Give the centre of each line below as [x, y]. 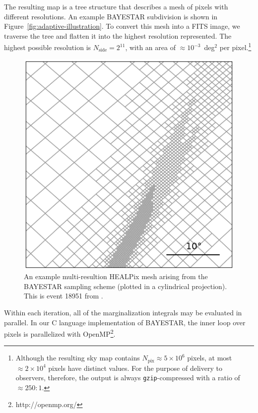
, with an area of [150, 47]
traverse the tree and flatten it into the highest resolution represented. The [118, 35]
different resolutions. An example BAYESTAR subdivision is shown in [111, 16]
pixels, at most [210, 358]
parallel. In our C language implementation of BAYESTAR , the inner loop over [125, 322]
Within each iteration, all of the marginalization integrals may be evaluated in [123, 312]
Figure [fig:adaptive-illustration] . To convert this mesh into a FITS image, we [122, 26]
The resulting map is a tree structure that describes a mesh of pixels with [116, 6]
